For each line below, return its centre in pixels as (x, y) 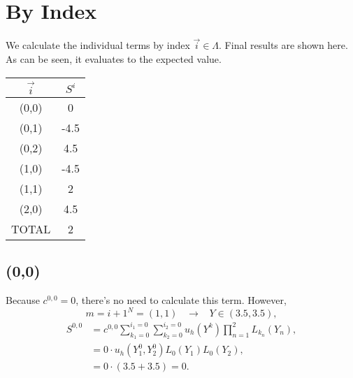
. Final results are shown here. (283, 45)
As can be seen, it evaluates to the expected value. (114, 58)
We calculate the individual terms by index (98, 45)
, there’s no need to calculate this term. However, (181, 300)
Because (23, 300)
